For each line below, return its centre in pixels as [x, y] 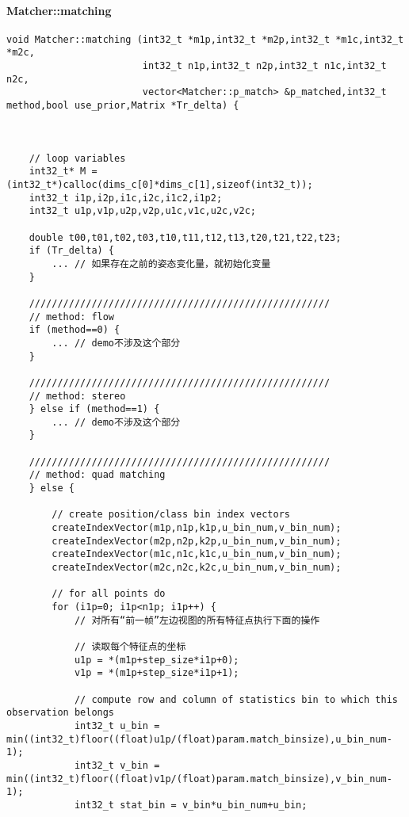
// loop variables [77, 158]
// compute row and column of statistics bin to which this [236, 699]
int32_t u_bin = [117, 725]
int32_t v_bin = [117, 765]
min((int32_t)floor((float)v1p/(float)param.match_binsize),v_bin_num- [199, 779]
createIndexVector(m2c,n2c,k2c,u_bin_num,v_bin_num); [197, 568]
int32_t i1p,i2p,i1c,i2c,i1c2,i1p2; [126, 198]
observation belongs [61, 713]
